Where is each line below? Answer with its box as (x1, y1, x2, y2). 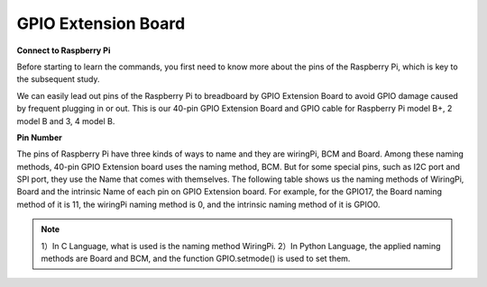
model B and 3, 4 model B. (16, 115, 115, 126)
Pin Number (16, 131, 62, 143)
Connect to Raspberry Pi (16, 45, 111, 56)
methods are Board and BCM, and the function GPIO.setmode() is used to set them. (41, 253, 351, 265)
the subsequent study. (16, 74, 100, 85)
